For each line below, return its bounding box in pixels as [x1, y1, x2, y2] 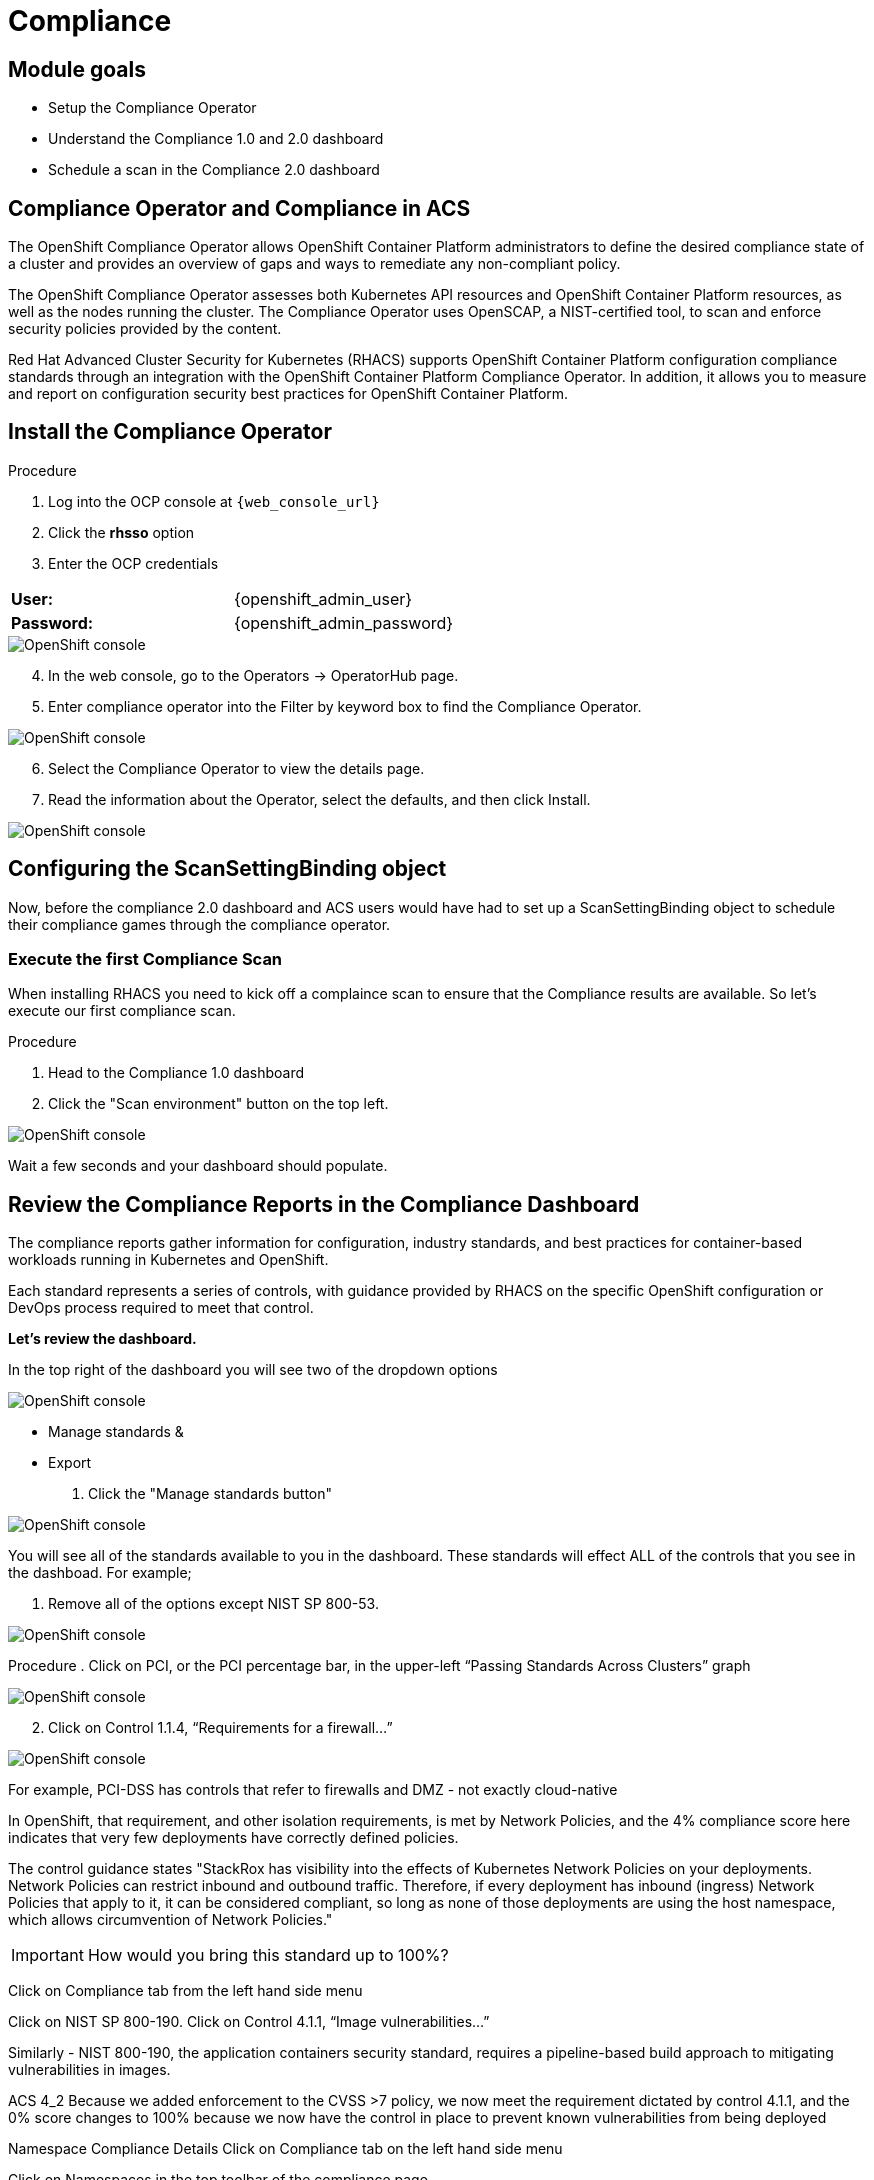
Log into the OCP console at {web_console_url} [48, 492, 380, 510]
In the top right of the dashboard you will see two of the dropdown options [8, 1361, 498, 1379]
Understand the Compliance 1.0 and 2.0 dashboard [48, 130, 384, 148]
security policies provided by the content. [8, 320, 282, 338]
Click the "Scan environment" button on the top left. [48, 1095, 389, 1113]
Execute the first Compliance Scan [8, 949, 283, 970]
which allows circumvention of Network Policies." [8, 1911, 333, 1929]
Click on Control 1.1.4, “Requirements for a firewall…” [48, 1719, 393, 1737]
